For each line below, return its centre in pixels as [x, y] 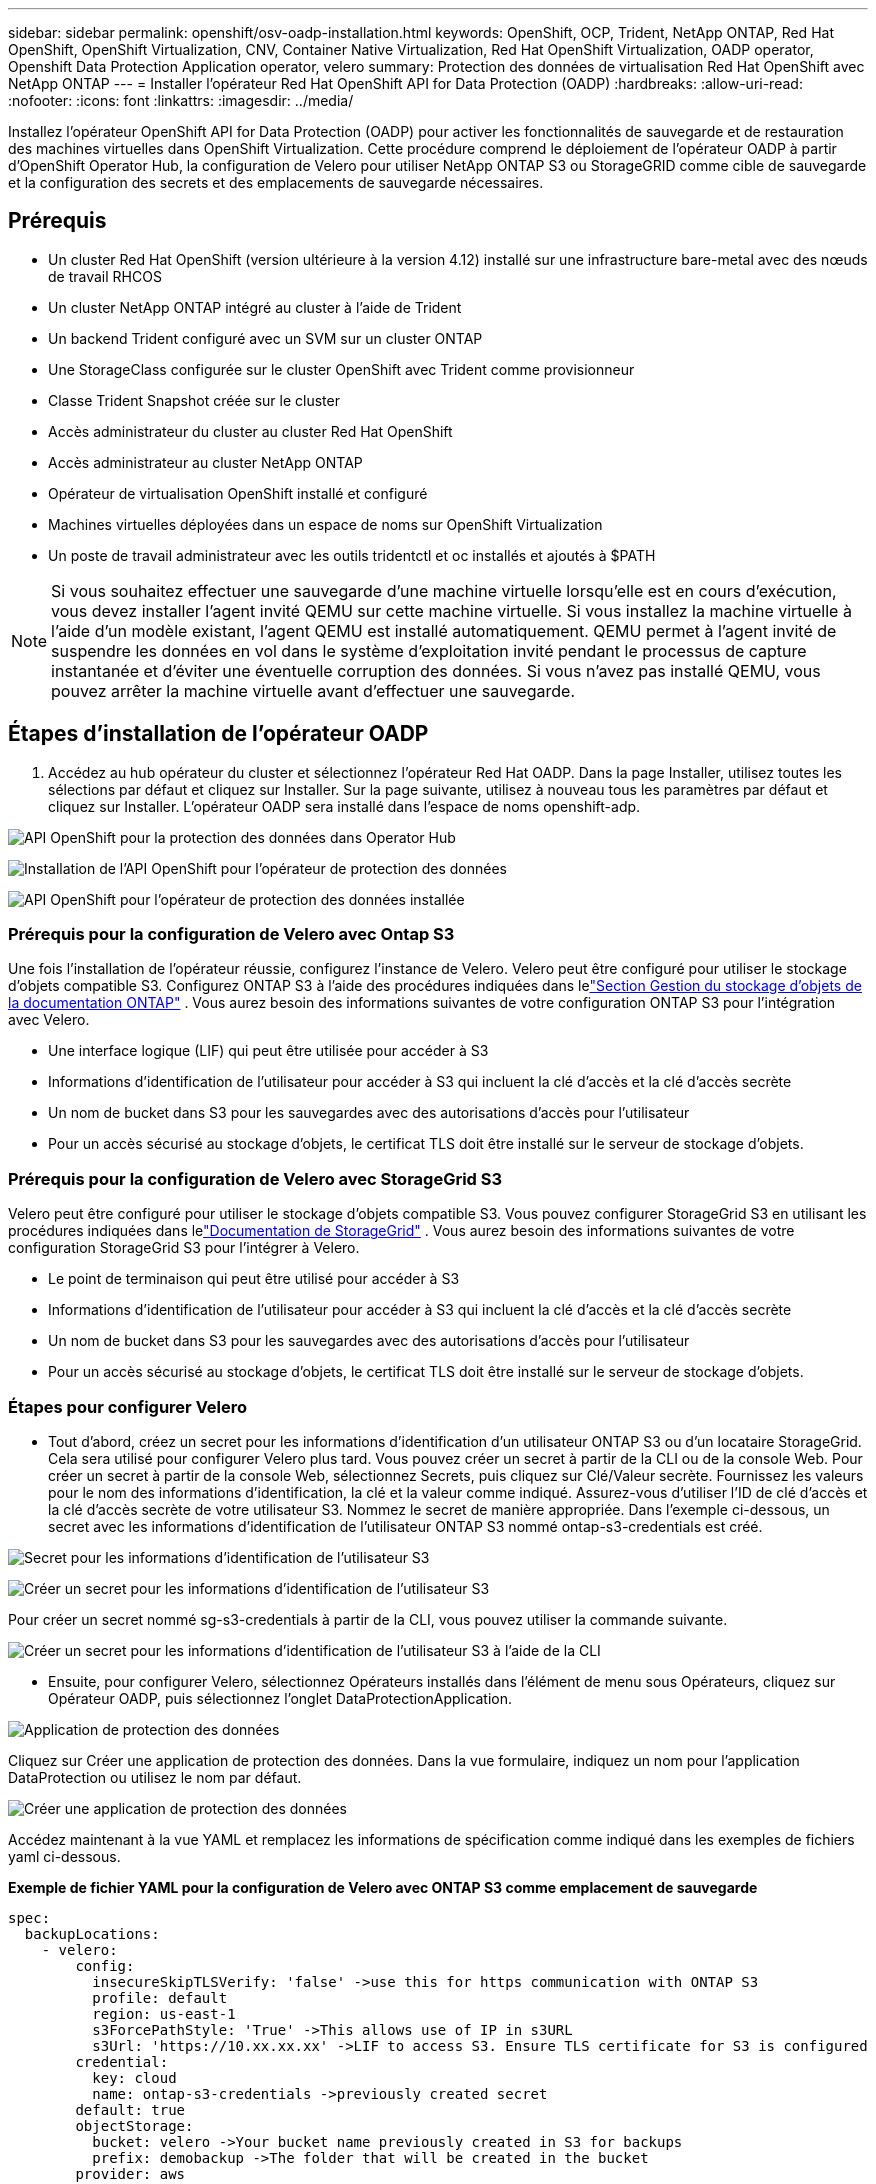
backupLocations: [92, 1933]
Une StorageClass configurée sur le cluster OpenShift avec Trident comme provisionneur [341, 369]
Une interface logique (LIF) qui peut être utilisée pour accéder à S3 [268, 1051]
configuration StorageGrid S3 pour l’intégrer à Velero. [184, 1248]
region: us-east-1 [164, 2013]
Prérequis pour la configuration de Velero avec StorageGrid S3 [255, 1178]
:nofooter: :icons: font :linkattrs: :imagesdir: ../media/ [181, 100]
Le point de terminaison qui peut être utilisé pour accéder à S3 [254, 1279]
